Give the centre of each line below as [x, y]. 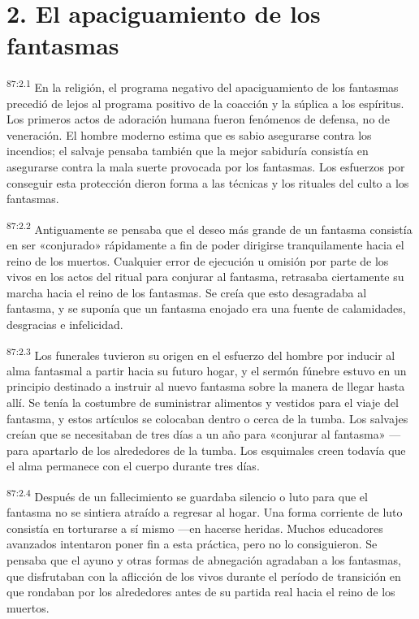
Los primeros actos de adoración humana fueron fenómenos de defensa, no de [199, 119]
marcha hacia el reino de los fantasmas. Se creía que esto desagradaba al [187, 292]
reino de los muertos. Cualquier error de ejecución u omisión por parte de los [198, 260]
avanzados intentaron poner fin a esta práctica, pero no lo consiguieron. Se [192, 544]
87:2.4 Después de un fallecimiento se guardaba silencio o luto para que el [187, 495]
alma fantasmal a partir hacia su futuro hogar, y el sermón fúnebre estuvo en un [207, 370]
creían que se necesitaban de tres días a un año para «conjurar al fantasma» [196, 434]
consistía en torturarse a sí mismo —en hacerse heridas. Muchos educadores [195, 528]
